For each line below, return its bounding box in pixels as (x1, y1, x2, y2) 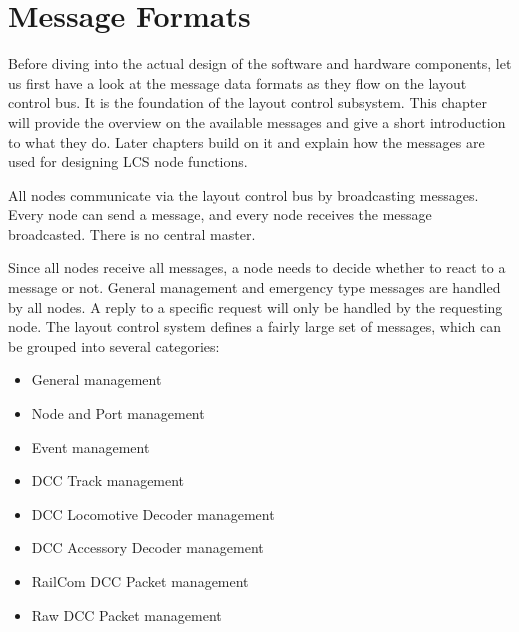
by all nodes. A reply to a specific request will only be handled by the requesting (8, 296, 503, 317)
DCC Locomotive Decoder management (31, 503, 275, 524)
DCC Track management (31, 470, 185, 491)
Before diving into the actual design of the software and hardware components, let (8, 53, 512, 74)
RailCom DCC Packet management (31, 571, 249, 591)
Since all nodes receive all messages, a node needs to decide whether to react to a (8, 257, 506, 278)
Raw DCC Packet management (31, 604, 222, 625)
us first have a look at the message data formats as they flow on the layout (8, 72, 467, 93)
